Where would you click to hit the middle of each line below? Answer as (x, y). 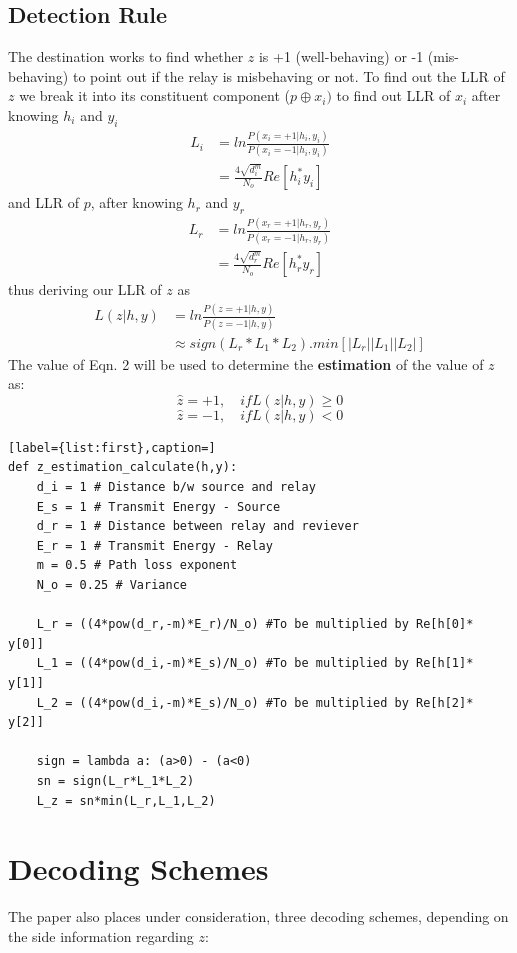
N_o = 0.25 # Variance (111, 584)
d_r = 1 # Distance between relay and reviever (197, 526)
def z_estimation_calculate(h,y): (123, 467)
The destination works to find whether (126, 56)
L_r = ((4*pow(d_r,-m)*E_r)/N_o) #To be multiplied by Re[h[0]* (255, 624)
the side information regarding (101, 935)
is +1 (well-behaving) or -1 (341, 56)
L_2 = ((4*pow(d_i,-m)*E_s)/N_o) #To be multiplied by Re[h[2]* (255, 702)
